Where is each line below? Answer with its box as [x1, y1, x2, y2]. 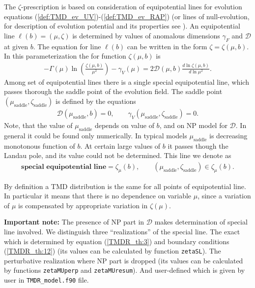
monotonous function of [4, 140, 75, 151]
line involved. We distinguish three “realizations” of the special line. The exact [4, 226, 240, 236]
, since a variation [198, 191, 251, 201]
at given [4, 41, 28, 51]
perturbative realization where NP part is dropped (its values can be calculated [4, 255, 243, 265]
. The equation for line [33, 41, 101, 51]
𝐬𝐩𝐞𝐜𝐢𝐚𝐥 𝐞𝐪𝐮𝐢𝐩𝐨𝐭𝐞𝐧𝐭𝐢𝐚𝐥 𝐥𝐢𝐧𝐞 [21, 163, 107, 170]
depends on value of [94, 120, 154, 130]
